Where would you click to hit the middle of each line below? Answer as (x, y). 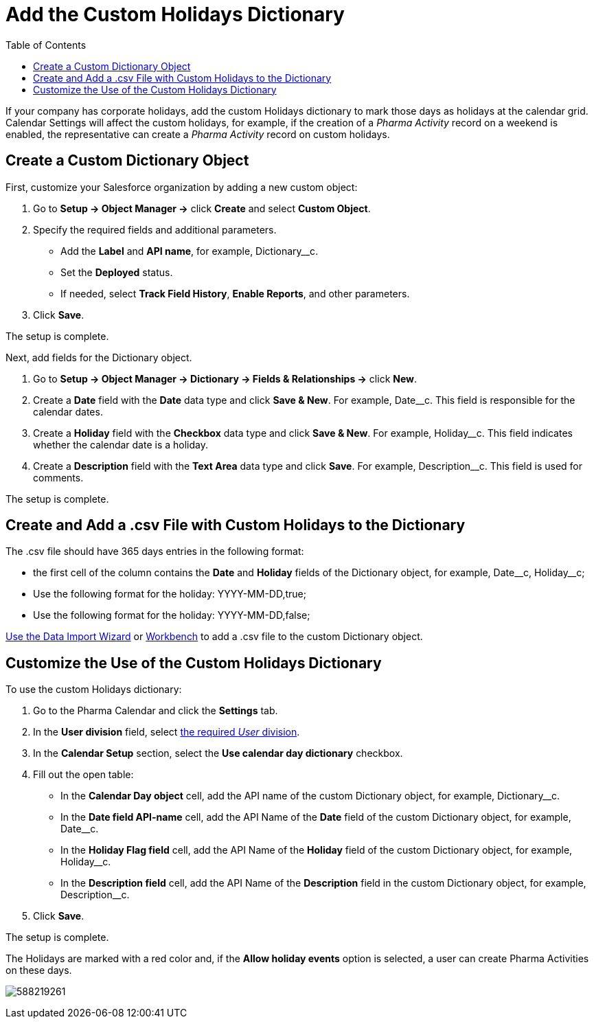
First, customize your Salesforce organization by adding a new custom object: (182, 187)
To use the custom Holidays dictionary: (94, 690)
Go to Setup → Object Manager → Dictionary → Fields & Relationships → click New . (225, 378)
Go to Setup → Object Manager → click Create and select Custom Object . (202, 208)
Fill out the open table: (83, 775)
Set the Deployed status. (117, 272)
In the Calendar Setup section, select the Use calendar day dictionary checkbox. (218, 753)
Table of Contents (46, 45)
